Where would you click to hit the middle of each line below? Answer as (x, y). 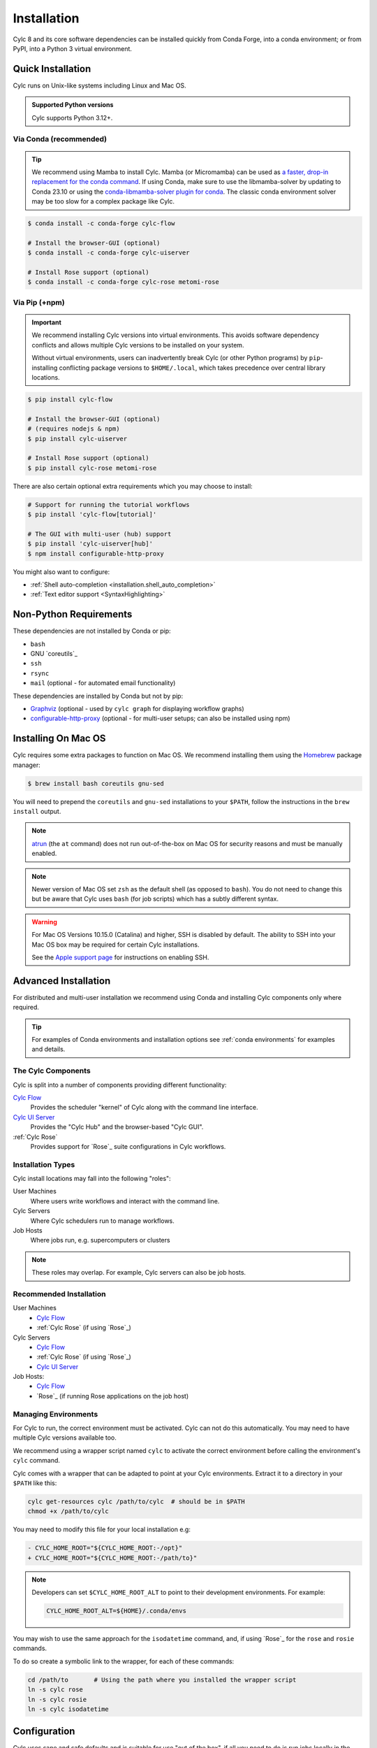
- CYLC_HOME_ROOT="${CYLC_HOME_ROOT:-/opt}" (105, 1548)
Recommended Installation (59, 1294)
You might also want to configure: (61, 572)
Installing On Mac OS (59, 739)
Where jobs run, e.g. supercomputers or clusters (100, 1240)
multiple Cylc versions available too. (65, 1438)
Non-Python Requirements (73, 614)
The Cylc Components (52, 1071)
